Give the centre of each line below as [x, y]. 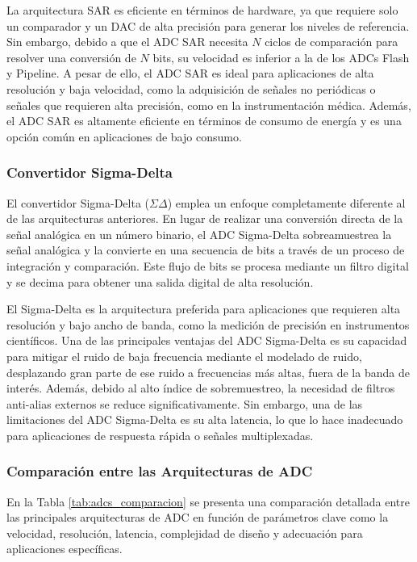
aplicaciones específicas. [65, 549]
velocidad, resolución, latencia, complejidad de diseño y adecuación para [185, 533]
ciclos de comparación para [332, 42]
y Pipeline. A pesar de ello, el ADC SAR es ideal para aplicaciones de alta [190, 73]
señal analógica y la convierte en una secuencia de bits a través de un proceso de [206, 250]
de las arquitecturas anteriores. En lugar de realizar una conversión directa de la [205, 218]
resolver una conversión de [71, 57]
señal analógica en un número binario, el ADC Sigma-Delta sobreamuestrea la [199, 234]
